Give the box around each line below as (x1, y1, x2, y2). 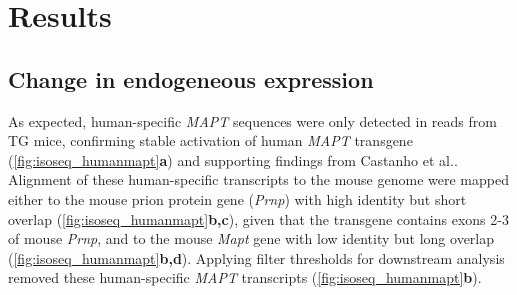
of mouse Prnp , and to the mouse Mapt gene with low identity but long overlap (8, 228, 495, 249)
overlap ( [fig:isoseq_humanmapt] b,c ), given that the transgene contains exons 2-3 (8, 208, 509, 229)
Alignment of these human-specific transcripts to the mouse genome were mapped (8, 169, 509, 190)
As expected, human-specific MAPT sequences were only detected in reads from (8, 110, 497, 131)
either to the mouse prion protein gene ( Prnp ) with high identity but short (8, 188, 467, 209)
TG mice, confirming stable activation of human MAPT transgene (8, 130, 413, 151)
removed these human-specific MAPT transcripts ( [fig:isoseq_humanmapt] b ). (8, 267, 482, 288)
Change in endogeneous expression (8, 63, 374, 94)
